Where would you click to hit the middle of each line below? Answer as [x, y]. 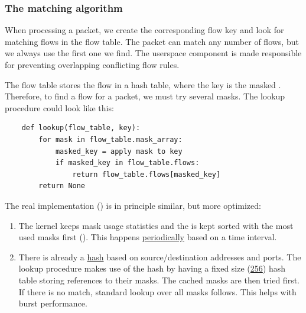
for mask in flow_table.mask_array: [110, 139]
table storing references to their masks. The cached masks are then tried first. [159, 280]
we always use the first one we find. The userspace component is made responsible [153, 53]
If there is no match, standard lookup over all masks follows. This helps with [157, 291]
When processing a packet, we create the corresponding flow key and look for [144, 30]
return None [62, 186]
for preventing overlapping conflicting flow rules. [92, 64]
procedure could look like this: [59, 107]
